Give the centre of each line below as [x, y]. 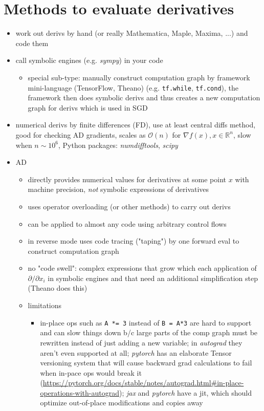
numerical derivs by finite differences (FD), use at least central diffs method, [136, 125]
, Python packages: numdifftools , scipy [118, 145]
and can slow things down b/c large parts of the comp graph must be [149, 332]
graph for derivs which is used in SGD [88, 107]
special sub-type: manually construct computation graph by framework [139, 77]
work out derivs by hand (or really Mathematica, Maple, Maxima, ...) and [132, 33]
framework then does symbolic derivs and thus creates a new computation [144, 98]
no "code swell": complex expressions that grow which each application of [142, 268]
